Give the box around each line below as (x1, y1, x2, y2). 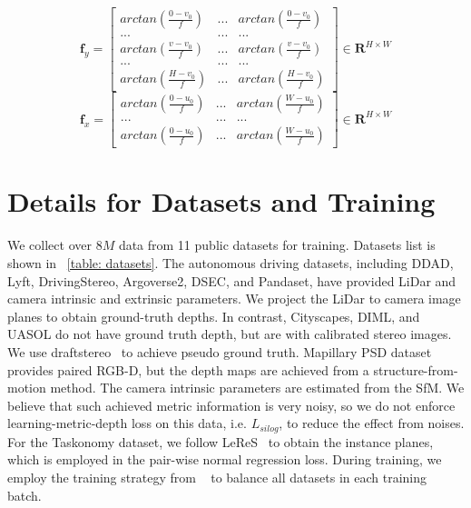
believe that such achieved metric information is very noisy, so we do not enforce (7, 395, 456, 414)
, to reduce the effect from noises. (279, 413, 465, 433)
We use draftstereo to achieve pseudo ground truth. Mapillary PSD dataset (7, 342, 432, 361)
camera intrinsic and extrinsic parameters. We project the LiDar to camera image (7, 289, 461, 308)
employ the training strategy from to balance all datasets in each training (7, 467, 427, 486)
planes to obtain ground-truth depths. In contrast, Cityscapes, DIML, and (7, 306, 420, 325)
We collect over (7, 235, 92, 254)
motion (7, 378, 46, 397)
